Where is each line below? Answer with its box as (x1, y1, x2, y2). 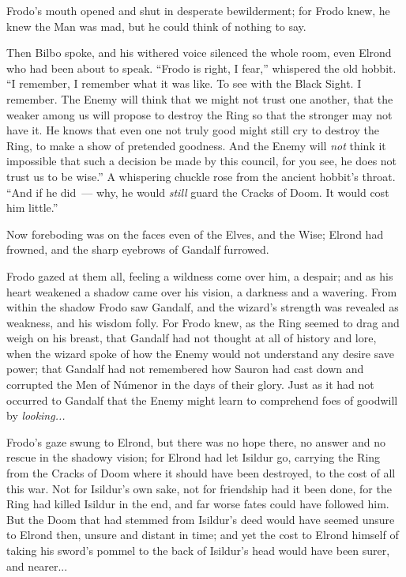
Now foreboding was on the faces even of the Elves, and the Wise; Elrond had (6, 225, 384, 242)
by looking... (6, 407, 66, 424)
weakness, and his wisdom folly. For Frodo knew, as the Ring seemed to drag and (6, 314, 400, 330)
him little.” (6, 199, 58, 216)
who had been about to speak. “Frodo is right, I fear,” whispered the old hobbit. (6, 59, 397, 76)
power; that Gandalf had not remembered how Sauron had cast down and (6, 360, 364, 377)
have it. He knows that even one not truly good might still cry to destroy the (6, 122, 380, 138)
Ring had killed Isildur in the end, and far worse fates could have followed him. (6, 496, 389, 512)
